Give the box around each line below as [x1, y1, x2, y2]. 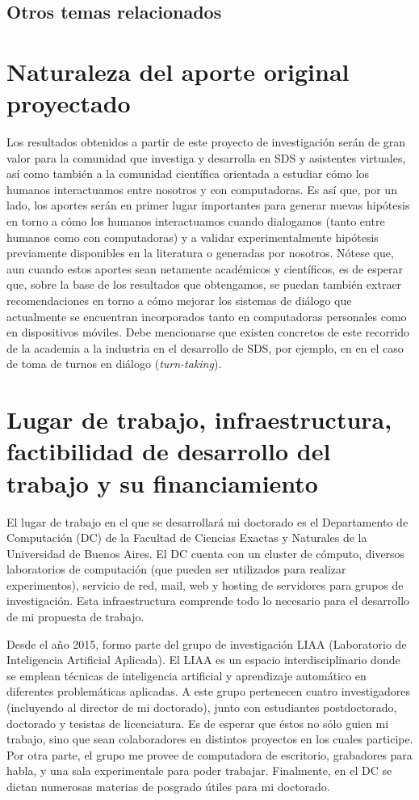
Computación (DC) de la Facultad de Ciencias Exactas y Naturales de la [6, 529, 367, 546]
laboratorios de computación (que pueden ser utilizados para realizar [6, 561, 346, 578]
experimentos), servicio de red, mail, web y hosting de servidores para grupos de [6, 576, 404, 593]
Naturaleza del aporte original [6, 54, 350, 87]
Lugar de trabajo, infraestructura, [6, 403, 392, 436]
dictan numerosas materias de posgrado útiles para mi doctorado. [6, 778, 330, 794]
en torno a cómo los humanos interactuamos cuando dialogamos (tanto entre [6, 213, 385, 230]
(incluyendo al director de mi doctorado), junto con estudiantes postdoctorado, [6, 699, 397, 716]
